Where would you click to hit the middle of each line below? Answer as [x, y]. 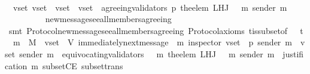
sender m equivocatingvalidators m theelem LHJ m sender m [147, 53]
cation [16, 65]
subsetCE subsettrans [83, 65]
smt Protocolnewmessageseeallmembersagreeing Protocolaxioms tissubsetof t [156, 30]
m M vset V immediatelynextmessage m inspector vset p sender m [153, 42]
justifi [293, 53]
